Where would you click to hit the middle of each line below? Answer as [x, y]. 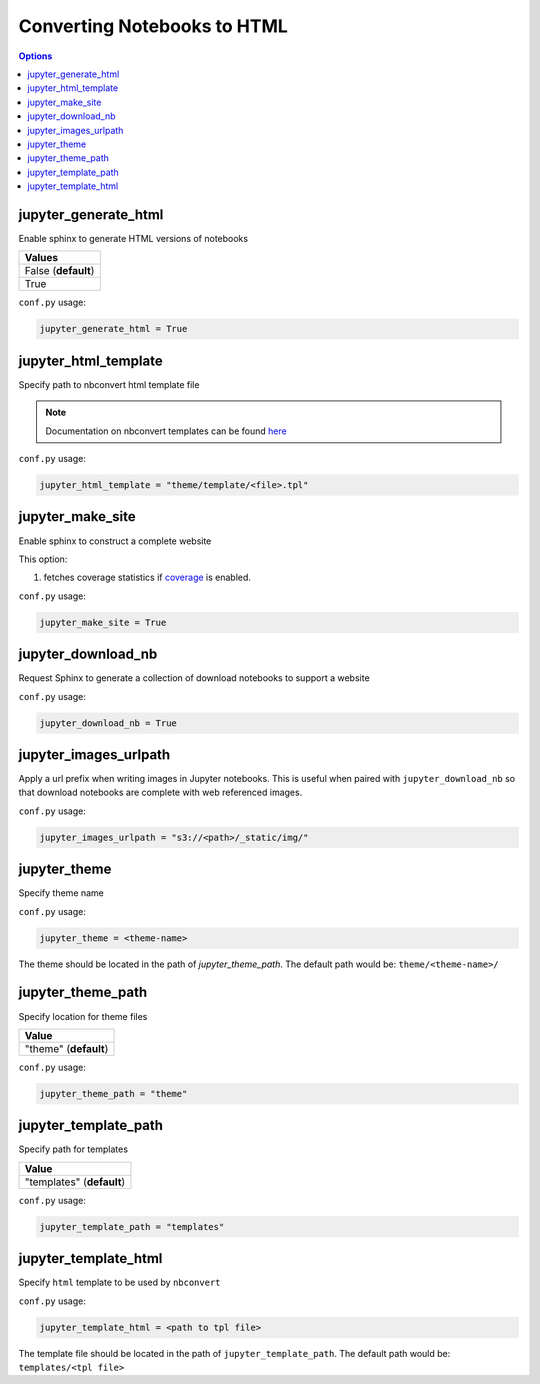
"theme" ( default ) [66, 1048]
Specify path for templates [73, 1149]
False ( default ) [59, 271]
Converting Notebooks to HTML [153, 26]
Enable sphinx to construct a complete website [115, 541]
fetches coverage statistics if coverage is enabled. [147, 577]
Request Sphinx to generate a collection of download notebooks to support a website [194, 678]
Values [41, 258]
